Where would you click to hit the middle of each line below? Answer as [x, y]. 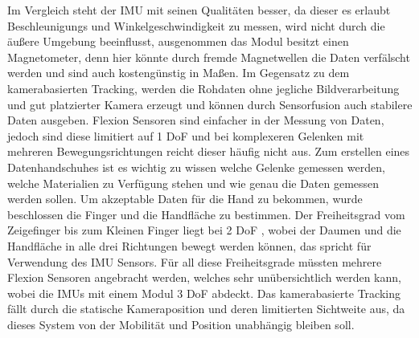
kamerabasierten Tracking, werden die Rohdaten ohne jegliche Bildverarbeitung [203, 88]
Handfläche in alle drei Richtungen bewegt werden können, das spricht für [189, 245]
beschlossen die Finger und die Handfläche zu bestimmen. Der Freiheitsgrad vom [206, 214]
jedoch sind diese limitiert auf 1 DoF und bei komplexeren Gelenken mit [186, 135]
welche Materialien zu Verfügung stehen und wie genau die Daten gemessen [193, 183]
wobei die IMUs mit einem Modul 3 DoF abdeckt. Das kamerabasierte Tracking [204, 293]
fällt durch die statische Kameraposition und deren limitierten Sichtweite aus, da [206, 309]
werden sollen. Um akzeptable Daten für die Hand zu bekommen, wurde [185, 199]
